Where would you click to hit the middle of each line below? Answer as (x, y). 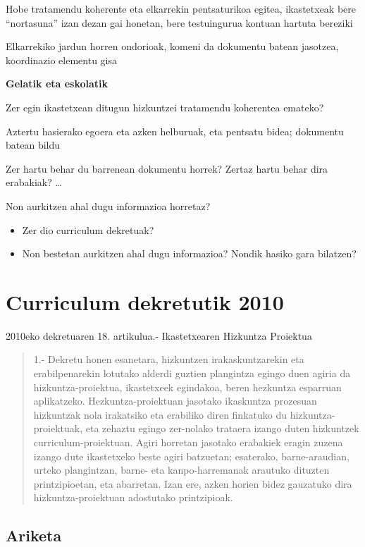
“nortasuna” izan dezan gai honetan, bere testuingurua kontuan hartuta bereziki (179, 22)
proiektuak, (58, 428)
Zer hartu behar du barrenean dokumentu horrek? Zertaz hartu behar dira (167, 168)
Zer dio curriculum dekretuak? (88, 229)
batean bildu (33, 145)
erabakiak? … (34, 182)
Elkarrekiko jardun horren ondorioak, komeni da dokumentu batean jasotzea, (172, 46)
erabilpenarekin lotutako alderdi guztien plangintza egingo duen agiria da (192, 373)
